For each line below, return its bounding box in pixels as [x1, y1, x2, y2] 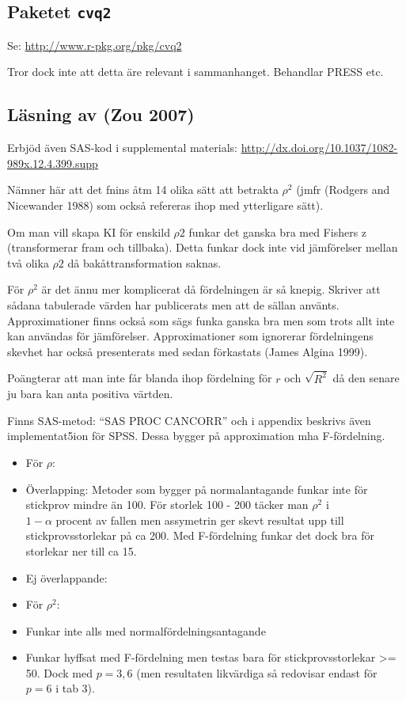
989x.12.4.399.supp [7, 154, 98, 171]
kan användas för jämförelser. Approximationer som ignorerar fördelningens [7, 328, 374, 344]
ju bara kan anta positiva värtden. [7, 385, 173, 402]
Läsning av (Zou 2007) [7, 102, 195, 127]
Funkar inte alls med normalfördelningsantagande [25, 622, 266, 639]
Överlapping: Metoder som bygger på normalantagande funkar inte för [25, 480, 368, 497]
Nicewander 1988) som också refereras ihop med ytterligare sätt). [7, 196, 324, 213]
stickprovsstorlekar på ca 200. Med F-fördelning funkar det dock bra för [25, 527, 374, 544]
